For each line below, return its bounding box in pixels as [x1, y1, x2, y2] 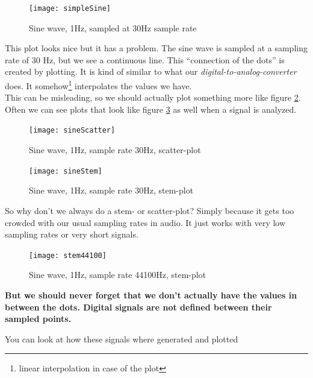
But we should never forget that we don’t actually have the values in [5, 289, 297, 301]
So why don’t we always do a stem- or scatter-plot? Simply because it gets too [5, 204, 294, 216]
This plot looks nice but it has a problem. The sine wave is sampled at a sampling [5, 42, 308, 54]
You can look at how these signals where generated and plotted [5, 332, 238, 345]
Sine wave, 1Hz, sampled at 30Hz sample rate [29, 21, 197, 34]
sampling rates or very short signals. [5, 228, 138, 241]
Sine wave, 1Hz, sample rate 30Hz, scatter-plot [29, 143, 201, 156]
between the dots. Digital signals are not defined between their [5, 300, 272, 313]
